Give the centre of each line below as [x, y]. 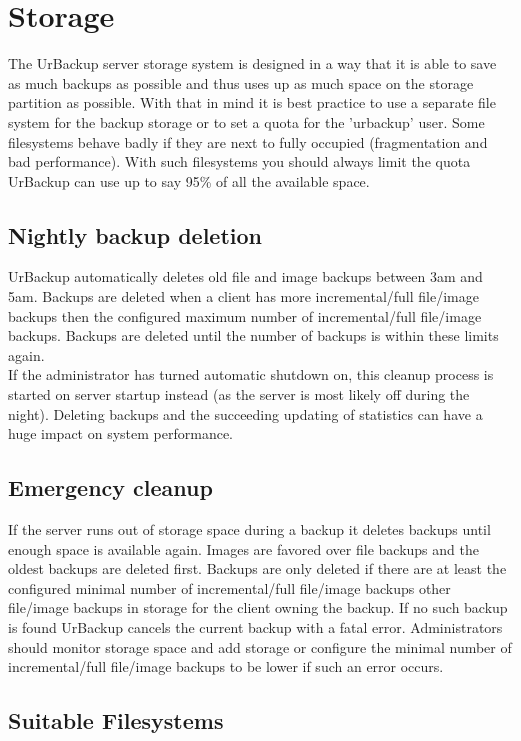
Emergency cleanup [110, 487]
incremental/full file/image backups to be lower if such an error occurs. [226, 666]
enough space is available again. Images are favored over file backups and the [243, 548]
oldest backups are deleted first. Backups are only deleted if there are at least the [257, 568]
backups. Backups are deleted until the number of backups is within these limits [253, 335]
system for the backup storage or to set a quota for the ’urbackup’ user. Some [246, 121]
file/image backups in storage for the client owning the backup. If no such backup [258, 607]
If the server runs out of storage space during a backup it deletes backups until [249, 529]
